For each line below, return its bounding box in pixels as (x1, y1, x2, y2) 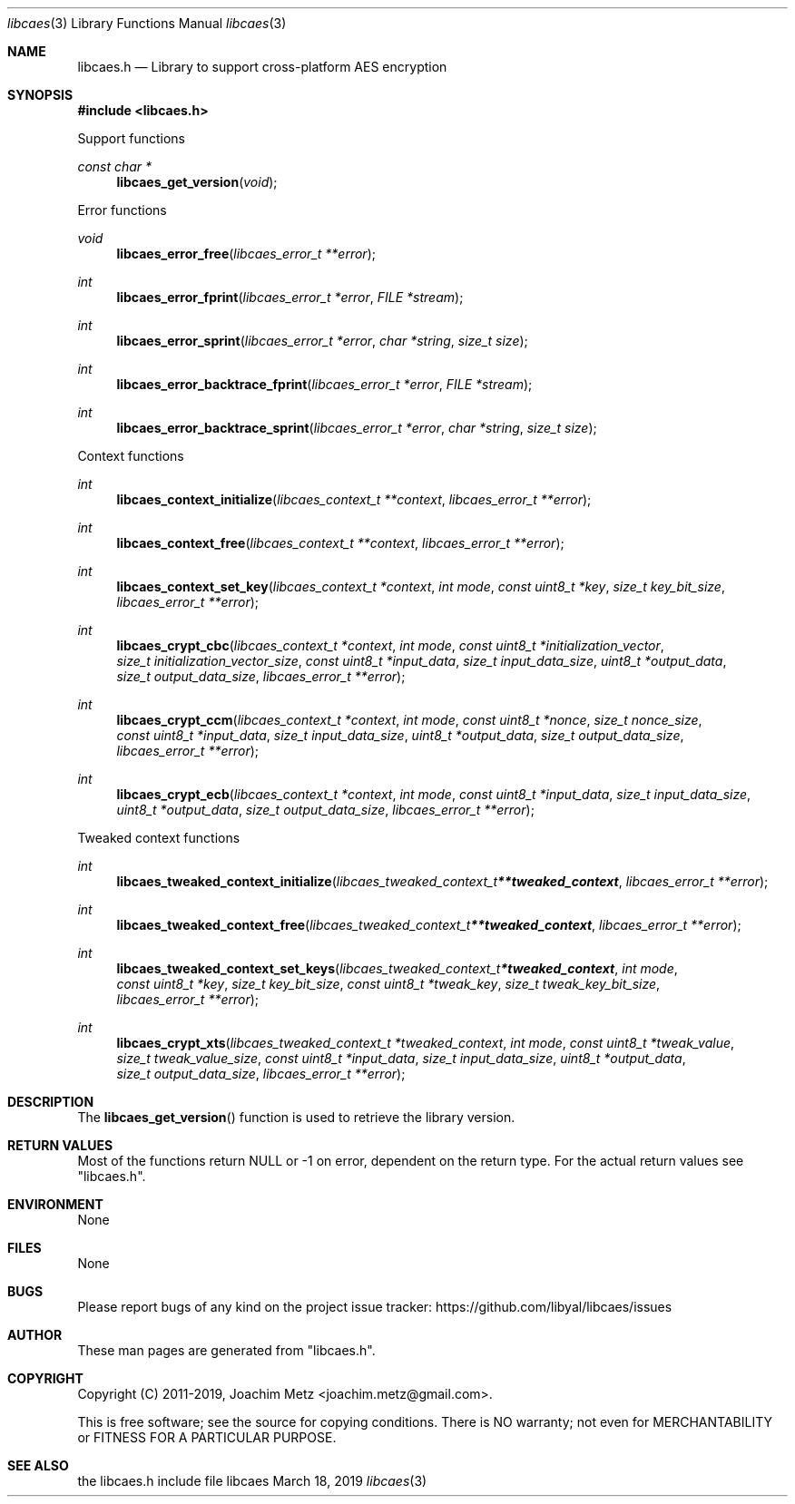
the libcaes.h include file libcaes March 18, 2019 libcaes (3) (77, 1473, 427, 1489)
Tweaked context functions (77, 830, 240, 845)
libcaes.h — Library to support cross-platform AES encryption (77, 59, 447, 74)
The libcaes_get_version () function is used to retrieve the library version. (77, 1109, 515, 1125)
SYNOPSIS (7, 87, 74, 103)
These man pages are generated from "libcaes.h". (77, 1343, 376, 1358)
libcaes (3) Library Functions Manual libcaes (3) (7, 15, 287, 31)
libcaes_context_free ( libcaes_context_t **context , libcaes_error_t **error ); (116, 535, 564, 551)
